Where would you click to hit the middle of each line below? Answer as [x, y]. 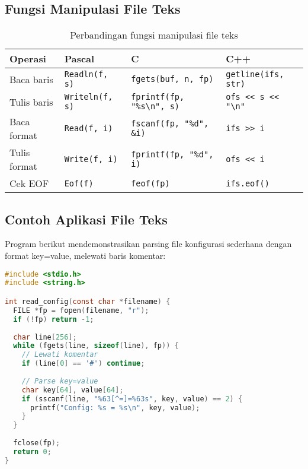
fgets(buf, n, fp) [172, 79]
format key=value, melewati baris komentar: [85, 255]
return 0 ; [32, 451]
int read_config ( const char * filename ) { [88, 302]
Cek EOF [29, 183]
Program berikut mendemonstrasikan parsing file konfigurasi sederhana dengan [148, 244]
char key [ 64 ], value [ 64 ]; [73, 390]
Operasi [28, 59]
